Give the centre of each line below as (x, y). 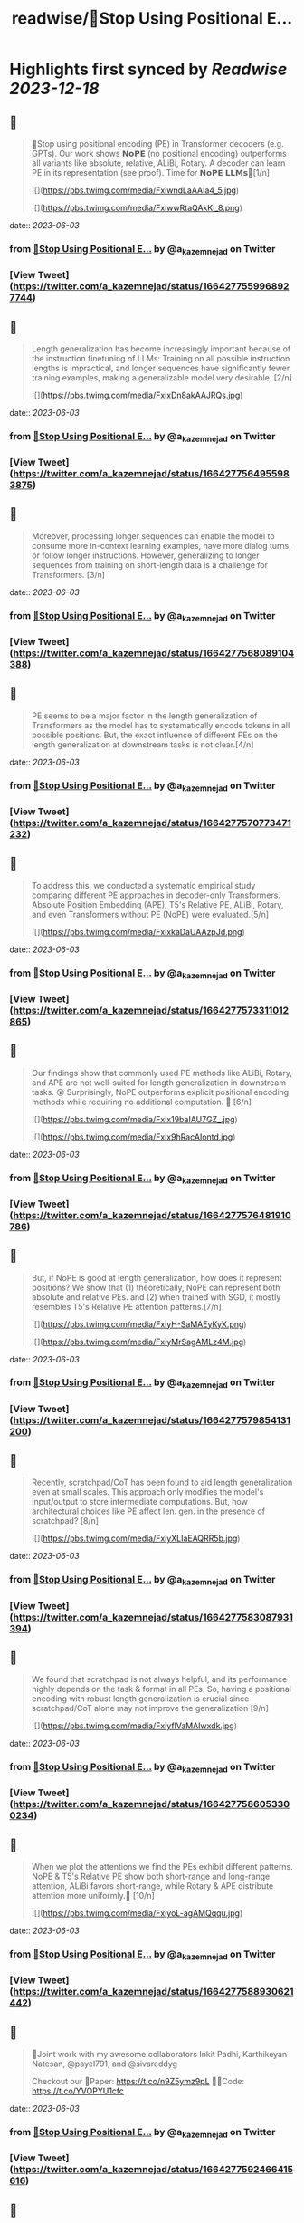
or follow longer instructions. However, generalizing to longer (145, 555)
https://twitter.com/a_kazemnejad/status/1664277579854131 (152, 1419)
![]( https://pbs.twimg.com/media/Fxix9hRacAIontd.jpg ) (133, 1137)
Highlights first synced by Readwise (148, 69)
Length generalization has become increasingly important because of (161, 349)
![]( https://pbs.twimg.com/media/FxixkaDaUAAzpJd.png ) (138, 931)
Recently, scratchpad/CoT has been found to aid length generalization (162, 1482)
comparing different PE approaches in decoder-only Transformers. (156, 895)
